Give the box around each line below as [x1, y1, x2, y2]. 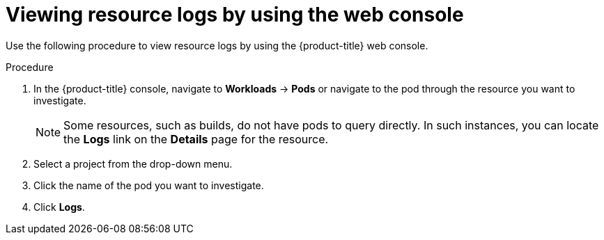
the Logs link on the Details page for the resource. [63, 131, 329, 146]
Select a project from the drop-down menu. [33, 157, 233, 170]
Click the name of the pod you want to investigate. [33, 179, 264, 191]
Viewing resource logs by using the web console [6, 3, 464, 26]
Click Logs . [33, 200, 85, 213]
